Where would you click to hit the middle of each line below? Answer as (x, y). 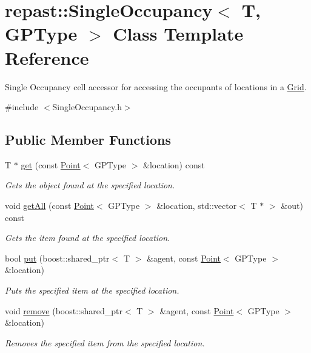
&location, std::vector (197, 206)
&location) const (174, 164)
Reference (47, 57)
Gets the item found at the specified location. (88, 238)
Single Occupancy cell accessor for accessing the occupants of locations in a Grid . (156, 86)
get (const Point (51, 164)
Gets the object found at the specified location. (90, 185)
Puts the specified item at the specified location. (92, 290)
